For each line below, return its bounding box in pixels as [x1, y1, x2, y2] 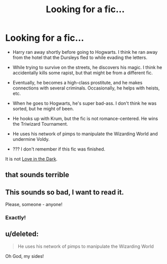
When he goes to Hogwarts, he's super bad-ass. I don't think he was [12, 100, 157, 106]
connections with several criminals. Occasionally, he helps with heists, [12, 85, 160, 91]
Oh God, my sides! [5, 253, 44, 259]
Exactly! [5, 214, 26, 221]
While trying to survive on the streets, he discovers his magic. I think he [12, 64, 162, 70]
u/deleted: [5, 230, 39, 239]
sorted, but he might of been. [12, 105, 74, 111]
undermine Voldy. [12, 136, 50, 142]
